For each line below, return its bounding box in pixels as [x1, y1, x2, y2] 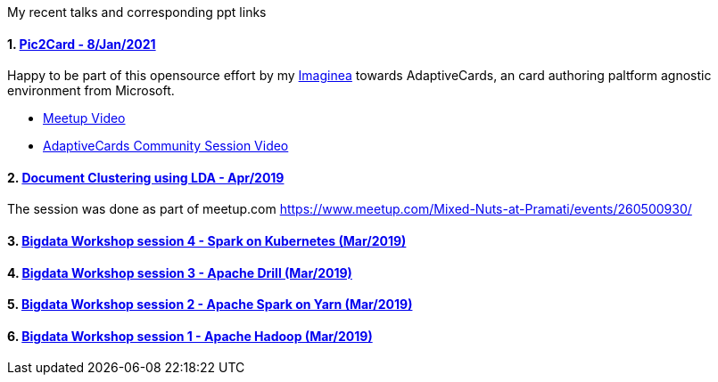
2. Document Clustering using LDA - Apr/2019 [7, 169, 285, 185]
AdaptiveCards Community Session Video [43, 138, 289, 154]
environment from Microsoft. [7, 83, 175, 99]
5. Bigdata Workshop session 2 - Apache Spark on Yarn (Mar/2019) [7, 297, 413, 313]
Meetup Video [43, 110, 126, 126]
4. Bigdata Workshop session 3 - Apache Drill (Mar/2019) [7, 264, 352, 280]
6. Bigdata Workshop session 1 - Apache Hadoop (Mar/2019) [7, 328, 373, 344]
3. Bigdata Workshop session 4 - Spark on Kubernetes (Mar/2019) [7, 233, 407, 249]
